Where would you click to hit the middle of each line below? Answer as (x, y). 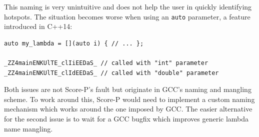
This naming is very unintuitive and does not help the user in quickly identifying (128, 6)
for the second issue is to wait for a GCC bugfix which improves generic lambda (126, 118)
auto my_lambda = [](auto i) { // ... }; (74, 43)
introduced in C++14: (38, 26)
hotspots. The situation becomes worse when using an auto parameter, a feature (127, 16)
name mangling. (28, 128)
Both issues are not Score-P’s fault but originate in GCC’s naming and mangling (128, 89)
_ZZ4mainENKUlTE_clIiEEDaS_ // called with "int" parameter (106, 63)
